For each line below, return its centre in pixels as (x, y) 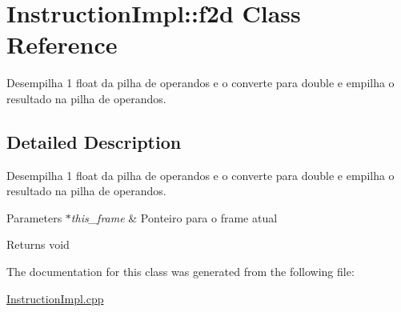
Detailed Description (94, 141)
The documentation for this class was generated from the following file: (180, 272)
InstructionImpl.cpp (55, 298)
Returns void (38, 244)
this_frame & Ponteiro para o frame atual (174, 217)
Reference (62, 44)
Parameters (34, 217)
